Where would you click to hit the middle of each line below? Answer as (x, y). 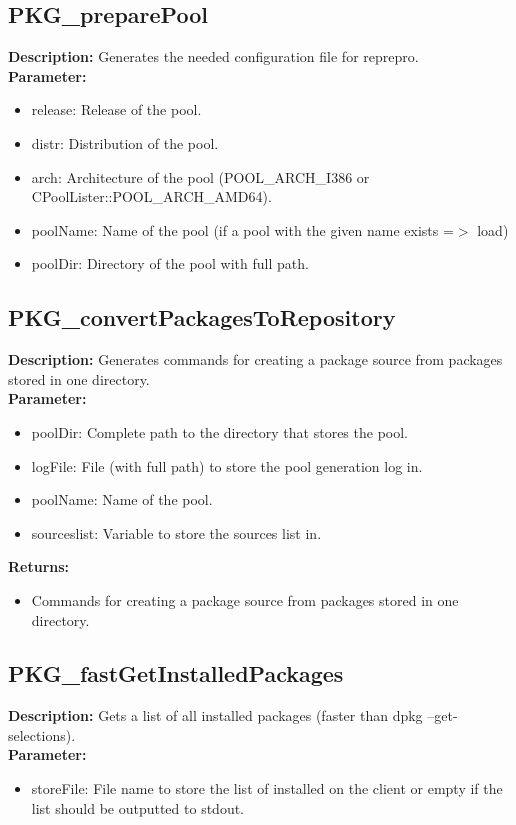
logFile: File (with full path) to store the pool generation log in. (227, 465)
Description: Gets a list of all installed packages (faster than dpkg (215, 715)
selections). (42, 734)
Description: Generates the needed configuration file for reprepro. (213, 56)
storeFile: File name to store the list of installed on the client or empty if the (267, 788)
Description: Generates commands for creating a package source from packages (255, 359)
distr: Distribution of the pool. (125, 142)
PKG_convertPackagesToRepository (202, 317)
